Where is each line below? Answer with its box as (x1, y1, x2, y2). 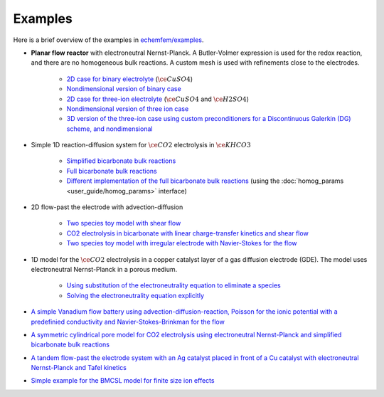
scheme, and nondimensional (66, 125, 153, 133)
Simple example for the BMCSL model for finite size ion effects (31, 376, 215, 385)
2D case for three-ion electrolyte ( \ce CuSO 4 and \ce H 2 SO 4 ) (66, 95, 249, 103)
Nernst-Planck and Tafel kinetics (31, 364, 127, 372)
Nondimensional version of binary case (66, 85, 181, 93)
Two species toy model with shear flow (66, 219, 181, 228)
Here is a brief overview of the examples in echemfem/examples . (13, 36, 204, 44)
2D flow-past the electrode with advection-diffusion (31, 203, 183, 211)
